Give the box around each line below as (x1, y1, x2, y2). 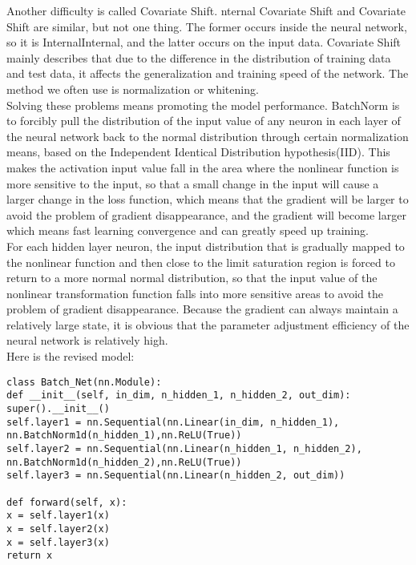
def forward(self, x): (6, 496, 127, 508)
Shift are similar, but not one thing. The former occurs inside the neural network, (6, 18, 407, 34)
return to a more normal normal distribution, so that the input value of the (6, 269, 378, 286)
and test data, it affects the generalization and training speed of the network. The (6, 65, 409, 82)
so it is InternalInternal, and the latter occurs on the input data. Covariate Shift (6, 34, 402, 50)
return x (6, 550, 53, 562)
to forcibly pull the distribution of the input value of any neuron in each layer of (6, 112, 401, 129)
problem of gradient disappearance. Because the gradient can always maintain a (6, 301, 398, 317)
